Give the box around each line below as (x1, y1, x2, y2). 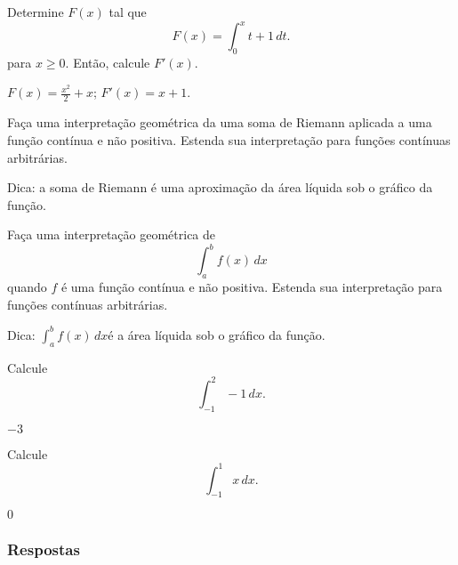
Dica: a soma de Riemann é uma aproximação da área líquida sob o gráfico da (7, 178, 433, 197)
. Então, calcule (65, 52, 150, 71)
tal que (108, 3, 147, 20)
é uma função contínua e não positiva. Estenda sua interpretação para (60, 278, 443, 296)
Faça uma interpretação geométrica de (7, 225, 216, 244)
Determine (7, 3, 64, 20)
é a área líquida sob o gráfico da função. (108, 325, 325, 343)
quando (7, 278, 47, 296)
